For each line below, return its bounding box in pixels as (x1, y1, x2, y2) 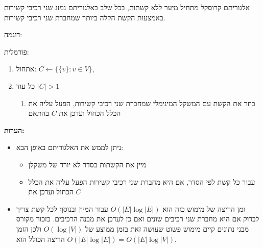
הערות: (4, 125, 25, 135)
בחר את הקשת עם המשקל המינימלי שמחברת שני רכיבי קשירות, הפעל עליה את (28, 97, 255, 108)
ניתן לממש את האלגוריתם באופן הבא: (16, 142, 124, 153)
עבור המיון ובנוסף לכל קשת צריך (16, 203, 108, 214)
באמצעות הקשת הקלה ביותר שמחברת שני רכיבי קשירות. (4, 12, 165, 22)
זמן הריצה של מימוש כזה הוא (162, 203, 246, 214)
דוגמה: (4, 29, 22, 40)
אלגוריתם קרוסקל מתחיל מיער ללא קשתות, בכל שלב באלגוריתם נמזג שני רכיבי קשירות (4, 2, 250, 12)
